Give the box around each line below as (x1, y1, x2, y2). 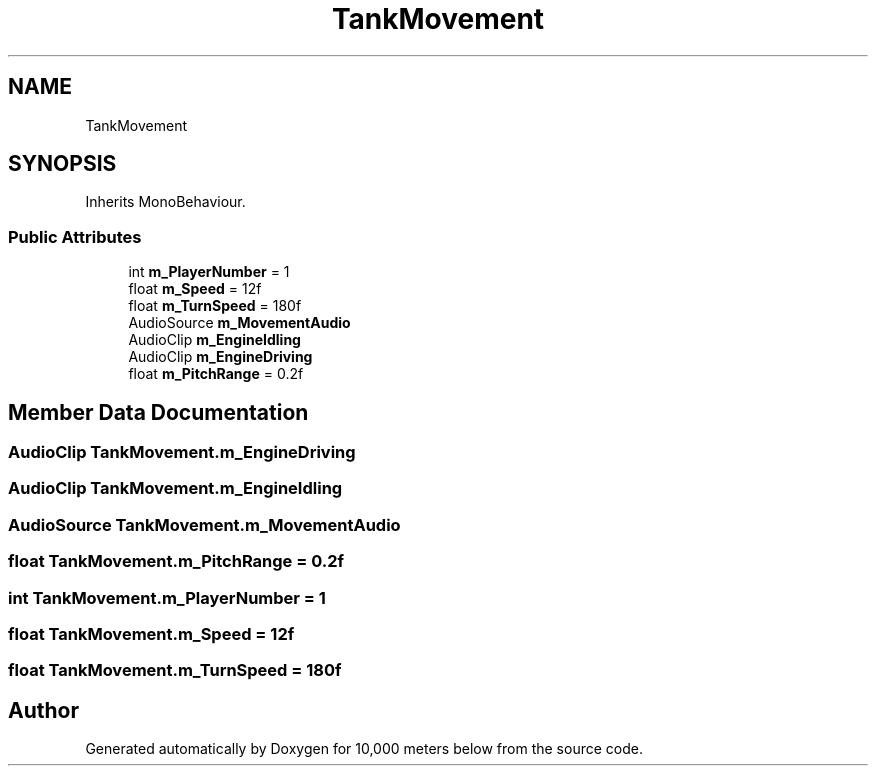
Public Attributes (8, 226, 142, 247)
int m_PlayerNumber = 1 (128, 263, 290, 281)
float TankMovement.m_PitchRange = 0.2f (8, 551, 344, 572)
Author (8, 697, 79, 723)
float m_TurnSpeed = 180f (128, 297, 302, 315)
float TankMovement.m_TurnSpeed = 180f (8, 660, 342, 681)
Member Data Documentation (8, 399, 309, 425)
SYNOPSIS (8, 151, 117, 177)
